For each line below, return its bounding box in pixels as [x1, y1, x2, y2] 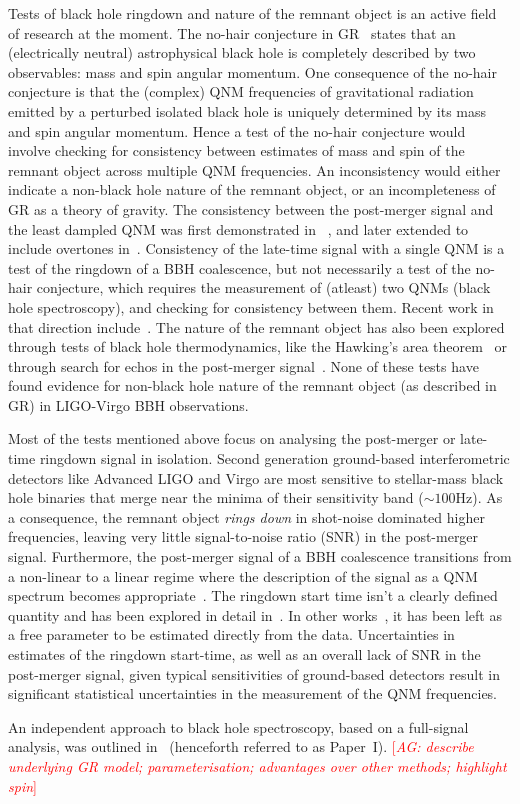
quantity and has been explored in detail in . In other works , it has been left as [8, 604, 502, 625]
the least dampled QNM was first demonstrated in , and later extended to [8, 218, 469, 239]
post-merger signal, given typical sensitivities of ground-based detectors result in [8, 663, 500, 684]
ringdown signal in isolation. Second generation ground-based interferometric [39, 448, 510, 469]
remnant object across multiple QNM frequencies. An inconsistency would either [8, 159, 501, 180]
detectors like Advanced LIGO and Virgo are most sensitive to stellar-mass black [8, 467, 504, 488]
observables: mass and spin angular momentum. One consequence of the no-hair [8, 61, 498, 82]
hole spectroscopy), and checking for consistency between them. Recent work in [8, 296, 494, 317]
